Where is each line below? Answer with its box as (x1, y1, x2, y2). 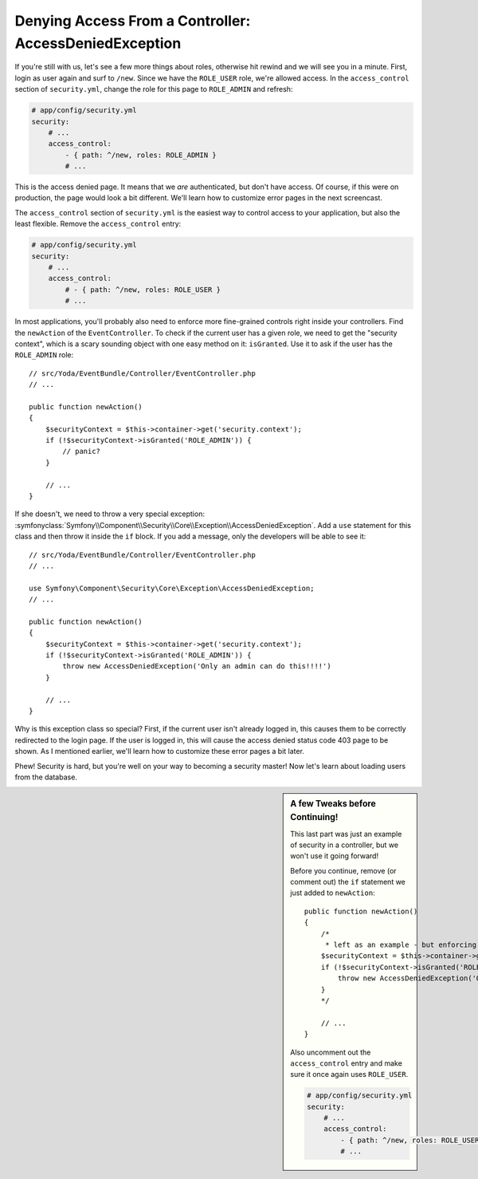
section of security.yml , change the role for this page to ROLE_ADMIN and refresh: (14, 85, 293, 94)
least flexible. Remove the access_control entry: (14, 219, 182, 229)
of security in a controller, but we (290, 840, 398, 850)
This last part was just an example (290, 829, 402, 838)
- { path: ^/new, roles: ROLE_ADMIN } (65, 150, 217, 160)
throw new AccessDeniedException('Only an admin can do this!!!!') (62, 662, 331, 671)
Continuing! (290, 812, 339, 823)
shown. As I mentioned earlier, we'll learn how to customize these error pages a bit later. (14, 747, 304, 756)
